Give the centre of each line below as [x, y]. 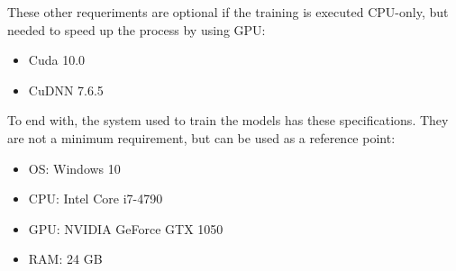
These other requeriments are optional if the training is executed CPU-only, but [228, 12]
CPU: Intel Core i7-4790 [96, 199]
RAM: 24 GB [65, 259]
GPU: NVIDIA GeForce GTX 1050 [126, 228]
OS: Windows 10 [74, 168]
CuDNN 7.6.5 [66, 90]
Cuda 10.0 [57, 60]
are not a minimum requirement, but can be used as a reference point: [201, 137]
